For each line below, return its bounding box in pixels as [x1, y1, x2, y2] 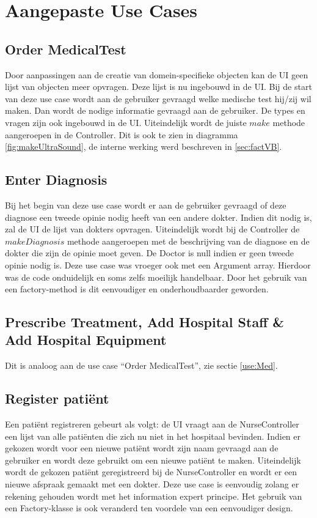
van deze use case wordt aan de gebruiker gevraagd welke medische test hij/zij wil [5, 92, 312, 105]
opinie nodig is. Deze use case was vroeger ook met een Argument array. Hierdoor [5, 258, 311, 271]
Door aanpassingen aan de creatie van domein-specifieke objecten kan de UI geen [5, 68, 308, 81]
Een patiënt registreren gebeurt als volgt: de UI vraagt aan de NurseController [5, 418, 299, 431]
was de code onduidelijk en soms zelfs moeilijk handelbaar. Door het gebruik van [5, 270, 307, 283]
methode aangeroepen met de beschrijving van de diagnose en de [67, 234, 310, 247]
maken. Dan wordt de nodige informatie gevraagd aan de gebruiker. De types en [5, 104, 305, 117]
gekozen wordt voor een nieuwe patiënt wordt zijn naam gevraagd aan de [5, 442, 279, 454]
